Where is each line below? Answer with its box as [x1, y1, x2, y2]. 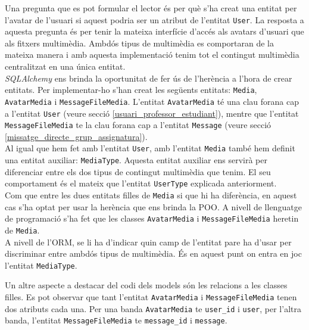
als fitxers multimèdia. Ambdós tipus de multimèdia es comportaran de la [5, 36, 274, 49]
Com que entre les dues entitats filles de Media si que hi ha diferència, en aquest [5, 189, 297, 201]
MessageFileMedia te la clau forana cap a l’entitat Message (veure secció [5, 119, 271, 131]
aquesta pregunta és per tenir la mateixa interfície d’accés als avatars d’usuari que [5, 25, 304, 38]
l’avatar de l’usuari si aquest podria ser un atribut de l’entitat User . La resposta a [5, 13, 304, 26]
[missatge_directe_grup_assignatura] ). [5, 130, 148, 142]
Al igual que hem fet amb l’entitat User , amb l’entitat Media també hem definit [5, 142, 295, 154]
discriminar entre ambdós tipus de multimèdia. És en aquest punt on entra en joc [5, 247, 302, 260]
